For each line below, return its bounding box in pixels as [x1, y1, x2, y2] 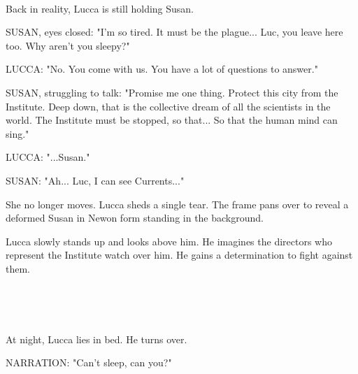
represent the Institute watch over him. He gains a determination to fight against [6, 247, 353, 262]
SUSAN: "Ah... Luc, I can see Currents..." [6, 173, 185, 187]
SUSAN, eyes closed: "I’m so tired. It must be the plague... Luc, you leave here [6, 24, 343, 39]
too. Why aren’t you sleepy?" [6, 38, 130, 52]
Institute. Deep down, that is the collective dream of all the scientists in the [6, 99, 331, 113]
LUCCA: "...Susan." [6, 150, 90, 164]
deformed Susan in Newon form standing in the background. [6, 210, 264, 225]
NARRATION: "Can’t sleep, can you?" [6, 355, 172, 370]
